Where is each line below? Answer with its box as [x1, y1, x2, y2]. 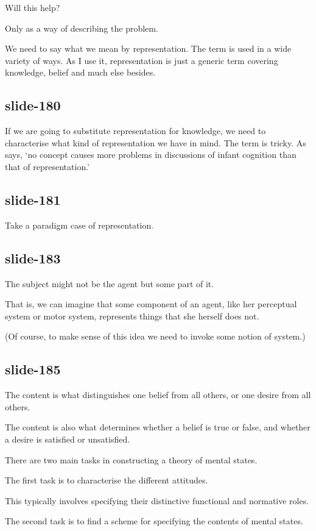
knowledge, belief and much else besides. [5, 66, 156, 79]
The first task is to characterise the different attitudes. [5, 474, 208, 486]
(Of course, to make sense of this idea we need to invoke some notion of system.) [5, 330, 306, 343]
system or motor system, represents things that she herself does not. [5, 309, 259, 322]
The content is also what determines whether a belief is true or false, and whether [5, 421, 311, 433]
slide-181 [5, 190, 61, 208]
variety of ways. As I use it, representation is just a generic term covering [5, 54, 278, 66]
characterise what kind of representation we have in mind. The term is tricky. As [5, 136, 306, 149]
